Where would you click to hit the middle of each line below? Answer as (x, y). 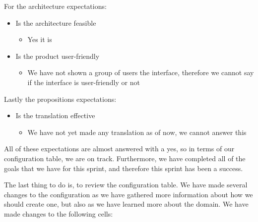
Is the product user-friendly (58, 56)
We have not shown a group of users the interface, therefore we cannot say (141, 72)
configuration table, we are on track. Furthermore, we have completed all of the (125, 158)
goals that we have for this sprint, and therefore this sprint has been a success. (124, 168)
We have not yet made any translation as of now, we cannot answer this (137, 132)
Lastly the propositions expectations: (60, 99)
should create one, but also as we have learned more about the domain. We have (126, 204)
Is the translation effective (55, 115)
